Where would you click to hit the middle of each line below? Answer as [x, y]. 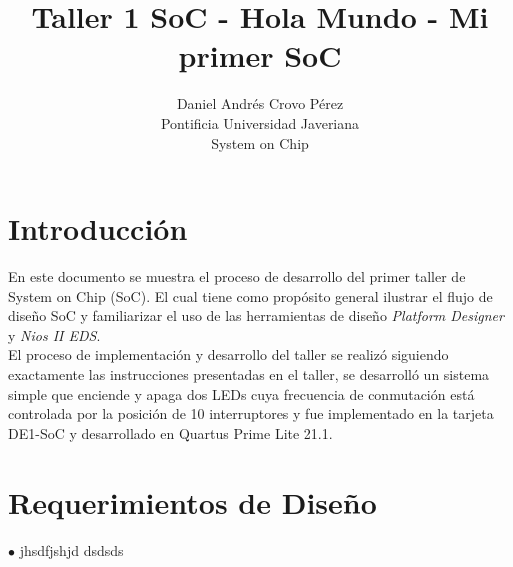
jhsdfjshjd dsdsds [71, 549]
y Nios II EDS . [54, 334]
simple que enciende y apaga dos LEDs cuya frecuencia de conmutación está [241, 393]
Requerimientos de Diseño [192, 501]
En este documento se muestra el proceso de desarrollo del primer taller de [237, 276]
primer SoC [260, 55]
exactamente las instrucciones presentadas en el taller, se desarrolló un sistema [249, 374]
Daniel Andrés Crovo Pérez [260, 103]
